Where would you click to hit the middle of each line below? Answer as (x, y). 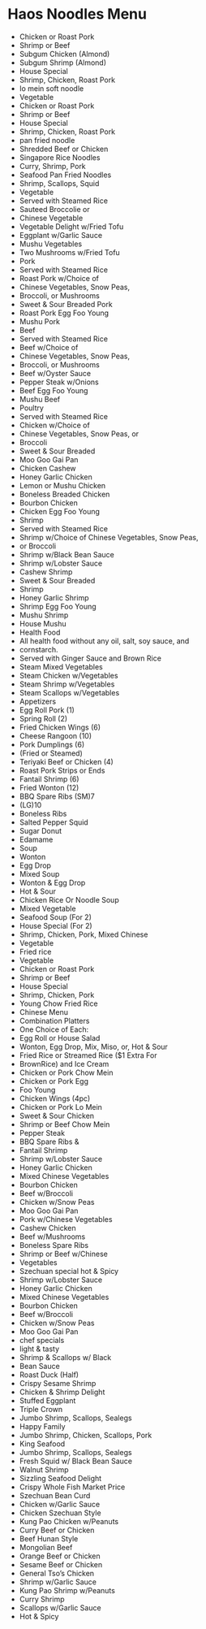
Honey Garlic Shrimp (54, 597)
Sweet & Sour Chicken (57, 1116)
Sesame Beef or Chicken (61, 1564)
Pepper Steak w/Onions (59, 382)
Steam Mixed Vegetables (61, 666)
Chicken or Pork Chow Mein (66, 1072)
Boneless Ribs (43, 813)
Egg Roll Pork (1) (47, 710)
